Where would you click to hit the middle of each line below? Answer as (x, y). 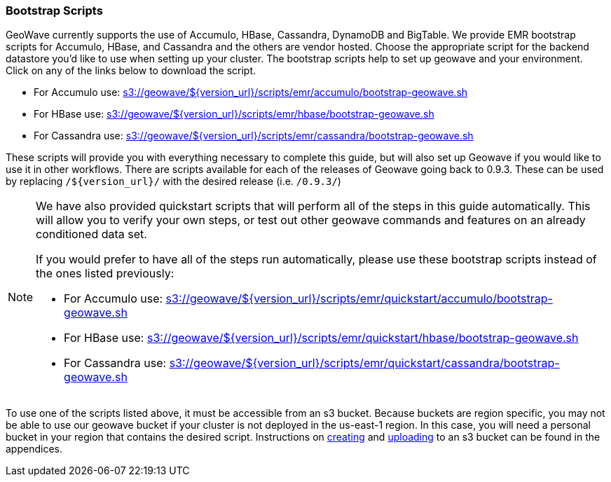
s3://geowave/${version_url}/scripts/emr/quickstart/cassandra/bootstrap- (364, 363)
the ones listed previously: (105, 274)
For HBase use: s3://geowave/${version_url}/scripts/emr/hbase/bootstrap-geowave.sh (234, 114)
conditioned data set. (91, 234)
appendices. (34, 449)
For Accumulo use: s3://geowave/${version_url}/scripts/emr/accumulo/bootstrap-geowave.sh (251, 92)
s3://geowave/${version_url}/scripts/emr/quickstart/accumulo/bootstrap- (359, 299)
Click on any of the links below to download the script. (131, 71)
